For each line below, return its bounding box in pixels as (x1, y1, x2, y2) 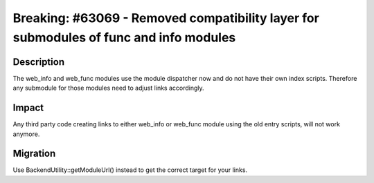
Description (12, 56, 65, 68)
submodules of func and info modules (12, 30, 236, 45)
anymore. (12, 130, 40, 138)
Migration (12, 148, 56, 160)
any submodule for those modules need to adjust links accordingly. (12, 84, 204, 93)
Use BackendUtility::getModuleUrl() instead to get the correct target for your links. (12, 166, 248, 174)
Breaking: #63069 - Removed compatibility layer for (12, 10, 320, 26)
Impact (12, 102, 44, 114)
